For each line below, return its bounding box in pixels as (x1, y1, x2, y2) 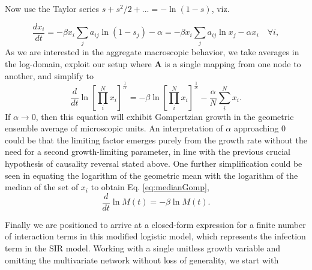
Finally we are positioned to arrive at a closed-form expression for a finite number (5, 218, 306, 230)
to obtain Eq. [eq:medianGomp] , (91, 181, 209, 193)
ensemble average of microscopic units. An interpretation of (5, 122, 223, 134)
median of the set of (5, 181, 79, 193)
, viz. (211, 2, 230, 14)
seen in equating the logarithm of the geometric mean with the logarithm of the (5, 169, 298, 181)
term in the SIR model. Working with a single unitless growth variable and (5, 241, 281, 254)
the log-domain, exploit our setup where (5, 57, 152, 70)
